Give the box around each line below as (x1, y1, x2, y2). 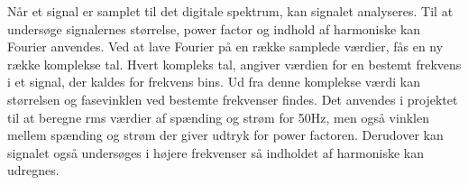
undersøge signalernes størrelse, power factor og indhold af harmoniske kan (7, 19, 421, 38)
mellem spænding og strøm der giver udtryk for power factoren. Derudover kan (7, 125, 444, 144)
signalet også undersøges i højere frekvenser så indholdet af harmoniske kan (7, 143, 424, 162)
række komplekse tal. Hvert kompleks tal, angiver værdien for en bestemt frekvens (7, 54, 462, 73)
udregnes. (7, 161, 60, 180)
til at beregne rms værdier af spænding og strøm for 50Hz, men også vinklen (7, 107, 429, 126)
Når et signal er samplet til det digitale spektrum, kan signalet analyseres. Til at (7, 2, 454, 20)
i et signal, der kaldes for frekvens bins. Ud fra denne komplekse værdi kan (7, 72, 420, 91)
